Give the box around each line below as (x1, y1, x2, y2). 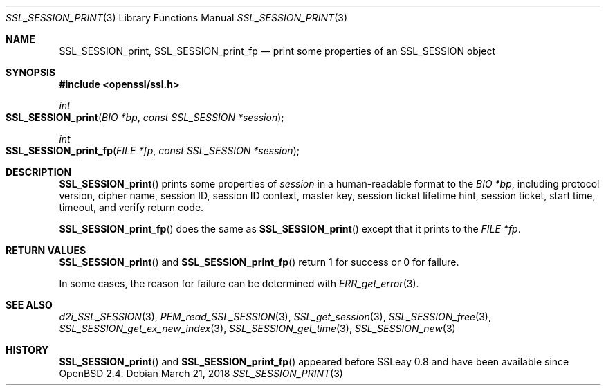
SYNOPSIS (6, 66, 56, 78)
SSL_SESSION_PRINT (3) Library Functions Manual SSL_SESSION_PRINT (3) (6, 12, 348, 24)
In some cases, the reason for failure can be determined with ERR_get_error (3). (59, 278, 419, 289)
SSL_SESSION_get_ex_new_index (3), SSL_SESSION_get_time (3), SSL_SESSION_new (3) (59, 322, 456, 334)
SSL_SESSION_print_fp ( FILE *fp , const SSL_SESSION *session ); (6, 145, 300, 156)
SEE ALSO (6, 299, 53, 311)
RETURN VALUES (6, 244, 86, 256)
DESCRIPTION (6, 166, 72, 178)
